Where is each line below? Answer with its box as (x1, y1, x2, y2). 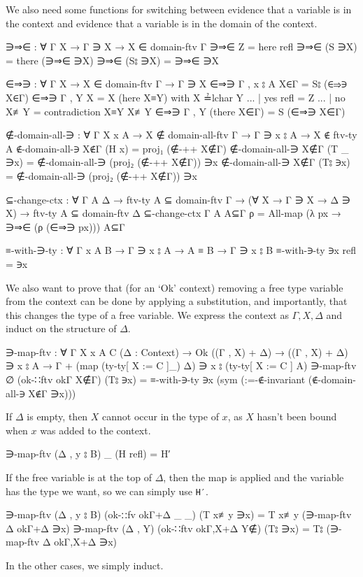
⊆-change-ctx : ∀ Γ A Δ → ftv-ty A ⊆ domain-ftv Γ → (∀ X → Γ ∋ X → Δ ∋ (6, 192, 350, 206)
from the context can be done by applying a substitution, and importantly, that (6, 294, 348, 308)
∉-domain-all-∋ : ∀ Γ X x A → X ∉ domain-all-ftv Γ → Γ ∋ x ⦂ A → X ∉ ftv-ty (6, 127, 357, 142)
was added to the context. (40, 422, 151, 437)
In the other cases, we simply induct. (6, 558, 164, 573)
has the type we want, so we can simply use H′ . (6, 483, 208, 498)
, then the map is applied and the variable (163, 470, 344, 485)
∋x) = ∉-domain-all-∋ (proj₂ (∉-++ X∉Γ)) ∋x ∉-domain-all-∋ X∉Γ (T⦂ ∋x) (6, 155, 350, 169)
